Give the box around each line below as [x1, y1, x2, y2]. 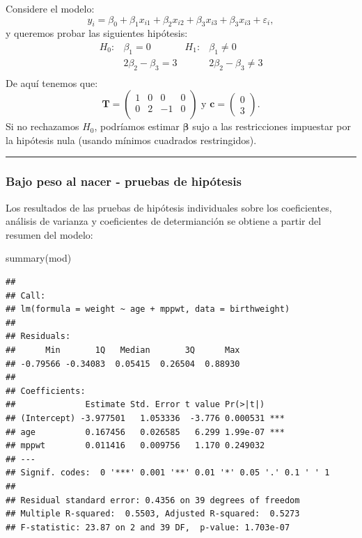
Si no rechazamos [6, 119, 79, 134]
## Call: [6, 290, 46, 301]
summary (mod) [6, 251, 72, 265]
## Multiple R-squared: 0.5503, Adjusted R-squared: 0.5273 [6, 509, 300, 519]
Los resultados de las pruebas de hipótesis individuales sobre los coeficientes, [6, 200, 332, 214]
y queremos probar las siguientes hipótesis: [6, 26, 188, 40]
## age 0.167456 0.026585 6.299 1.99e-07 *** [6, 427, 285, 437]
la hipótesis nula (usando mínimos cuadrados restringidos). [6, 132, 257, 147]
